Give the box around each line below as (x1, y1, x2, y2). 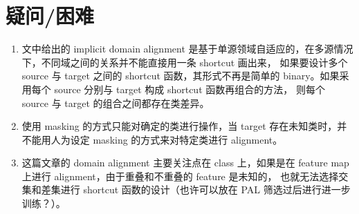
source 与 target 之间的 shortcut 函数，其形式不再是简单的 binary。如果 (21, 68, 340, 83)
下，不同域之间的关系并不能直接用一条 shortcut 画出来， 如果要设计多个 (21, 55, 348, 69)
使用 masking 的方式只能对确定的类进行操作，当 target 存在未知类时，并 (21, 119, 347, 133)
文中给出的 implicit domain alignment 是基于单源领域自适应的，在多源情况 (21, 41, 353, 56)
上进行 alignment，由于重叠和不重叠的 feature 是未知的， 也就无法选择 (21, 168, 339, 183)
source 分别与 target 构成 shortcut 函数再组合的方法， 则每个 (54, 81, 325, 96)
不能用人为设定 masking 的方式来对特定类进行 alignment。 (21, 132, 283, 146)
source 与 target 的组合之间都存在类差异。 (21, 95, 210, 110)
